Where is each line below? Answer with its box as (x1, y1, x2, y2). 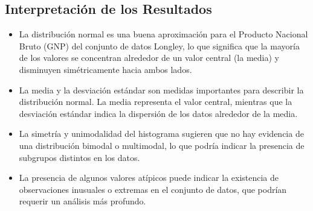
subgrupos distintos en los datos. (19, 151, 140, 163)
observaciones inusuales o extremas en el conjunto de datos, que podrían (19, 183, 287, 195)
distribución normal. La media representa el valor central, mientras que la (19, 95, 292, 108)
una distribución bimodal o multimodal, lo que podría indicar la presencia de (19, 139, 305, 151)
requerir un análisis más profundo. (19, 195, 146, 207)
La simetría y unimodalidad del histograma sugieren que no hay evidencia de (19, 127, 304, 140)
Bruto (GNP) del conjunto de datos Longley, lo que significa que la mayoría (19, 39, 300, 52)
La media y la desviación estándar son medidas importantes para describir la (19, 83, 304, 96)
